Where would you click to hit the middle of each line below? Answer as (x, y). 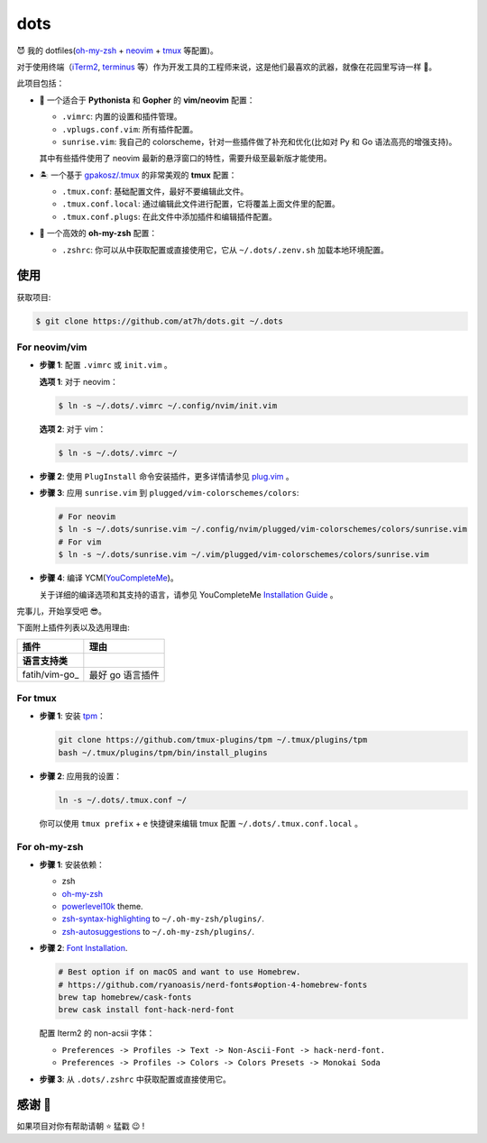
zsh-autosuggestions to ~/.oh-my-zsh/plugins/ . (158, 931)
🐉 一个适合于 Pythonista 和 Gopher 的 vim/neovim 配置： (147, 100)
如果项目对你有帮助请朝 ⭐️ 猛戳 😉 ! (81, 1126)
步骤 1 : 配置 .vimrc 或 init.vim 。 (106, 365)
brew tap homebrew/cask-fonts (125, 997)
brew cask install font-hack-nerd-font (146, 1010)
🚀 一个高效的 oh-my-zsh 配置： (98, 233)
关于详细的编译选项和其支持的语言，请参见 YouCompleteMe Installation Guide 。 (188, 594)
